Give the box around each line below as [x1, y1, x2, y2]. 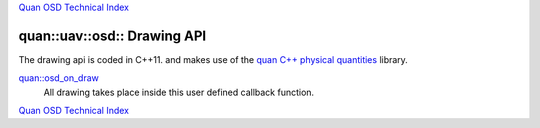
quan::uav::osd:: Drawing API [18, 27, 207, 44]
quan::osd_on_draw [18, 72, 100, 84]
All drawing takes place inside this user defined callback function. [43, 86, 315, 98]
